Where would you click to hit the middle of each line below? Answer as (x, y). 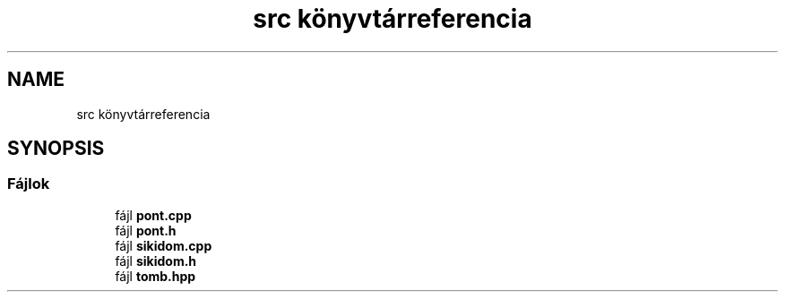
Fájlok (29, 184)
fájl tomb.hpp (155, 276)
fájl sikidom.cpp (164, 245)
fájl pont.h (146, 230)
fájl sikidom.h (156, 261)
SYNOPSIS (56, 149)
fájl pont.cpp (153, 215)
